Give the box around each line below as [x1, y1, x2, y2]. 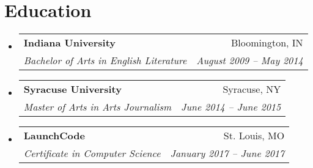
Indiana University [23, 35, 116, 50]
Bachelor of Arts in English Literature [23, 53, 187, 68]
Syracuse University [23, 82, 122, 97]
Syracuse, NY [223, 82, 281, 97]
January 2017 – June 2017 [170, 146, 285, 161]
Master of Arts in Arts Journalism [23, 100, 172, 114]
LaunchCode [23, 128, 85, 143]
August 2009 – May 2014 [196, 53, 303, 68]
